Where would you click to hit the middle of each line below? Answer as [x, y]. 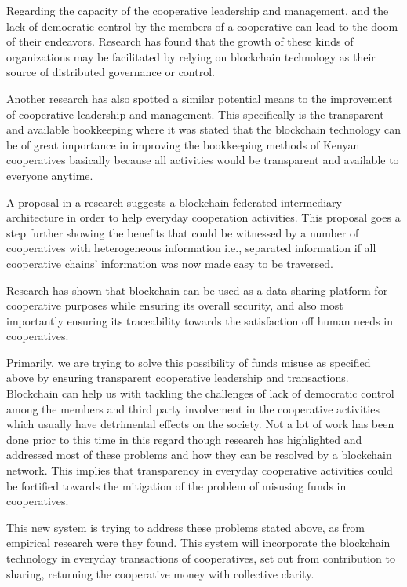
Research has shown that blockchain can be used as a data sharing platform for [197, 290]
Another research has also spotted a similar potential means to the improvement [200, 98]
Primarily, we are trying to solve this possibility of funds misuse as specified [189, 362]
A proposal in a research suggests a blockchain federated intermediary [174, 202]
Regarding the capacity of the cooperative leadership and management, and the [198, 10]
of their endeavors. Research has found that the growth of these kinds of [180, 41]
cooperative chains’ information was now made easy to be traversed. [170, 263]
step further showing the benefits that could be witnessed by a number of [183, 232]
